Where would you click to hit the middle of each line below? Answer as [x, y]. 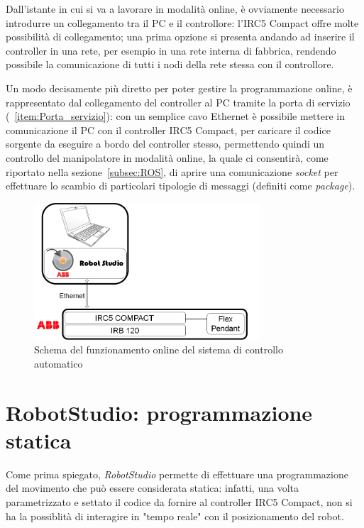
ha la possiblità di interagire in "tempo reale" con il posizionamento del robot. [175, 516]
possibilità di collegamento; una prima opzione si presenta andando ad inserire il [180, 37]
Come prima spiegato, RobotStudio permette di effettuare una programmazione [177, 474]
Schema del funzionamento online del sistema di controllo [159, 350]
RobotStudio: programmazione [159, 412]
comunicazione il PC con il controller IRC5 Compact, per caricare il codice [168, 130]
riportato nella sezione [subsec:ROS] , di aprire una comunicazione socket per [172, 171]
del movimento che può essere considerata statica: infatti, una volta [152, 488]
